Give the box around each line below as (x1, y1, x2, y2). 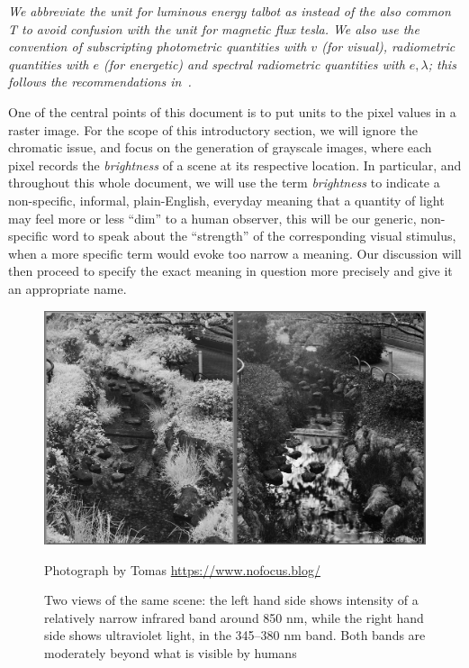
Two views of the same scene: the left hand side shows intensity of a (44, 590, 419, 609)
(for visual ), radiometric (321, 37, 455, 56)
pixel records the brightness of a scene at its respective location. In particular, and (8, 155, 462, 174)
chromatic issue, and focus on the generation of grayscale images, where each (8, 138, 432, 157)
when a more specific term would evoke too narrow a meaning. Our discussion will (8, 243, 462, 262)
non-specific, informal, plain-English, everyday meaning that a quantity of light (8, 190, 445, 209)
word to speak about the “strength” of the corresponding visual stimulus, (51, 226, 456, 245)
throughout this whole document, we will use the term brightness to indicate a (8, 173, 440, 192)
